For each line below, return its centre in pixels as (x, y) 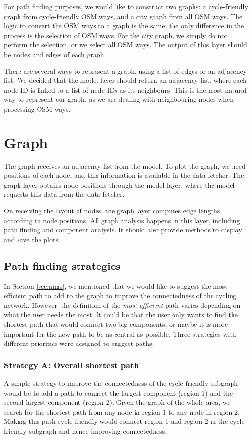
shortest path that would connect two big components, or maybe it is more (116, 324)
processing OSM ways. (37, 108)
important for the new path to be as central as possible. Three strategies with (120, 334)
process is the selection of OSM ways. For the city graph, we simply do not (116, 35)
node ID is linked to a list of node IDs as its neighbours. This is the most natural (125, 89)
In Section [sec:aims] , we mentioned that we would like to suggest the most (116, 286)
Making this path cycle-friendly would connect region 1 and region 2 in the (116, 421)
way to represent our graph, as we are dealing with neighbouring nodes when (119, 99)
